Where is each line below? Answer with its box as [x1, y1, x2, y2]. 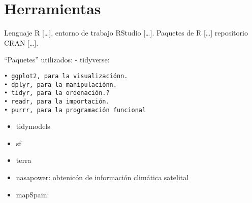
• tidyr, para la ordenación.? [4, 89, 110, 97]
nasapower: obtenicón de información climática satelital [16, 172, 189, 182]
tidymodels [16, 121, 50, 131]
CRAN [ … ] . [4, 37, 39, 48]
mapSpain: [16, 189, 49, 199]
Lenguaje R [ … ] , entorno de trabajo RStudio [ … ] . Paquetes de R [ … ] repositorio [4, 27, 248, 38]
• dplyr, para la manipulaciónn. [4, 81, 117, 88]
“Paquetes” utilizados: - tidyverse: [4, 54, 110, 65]
